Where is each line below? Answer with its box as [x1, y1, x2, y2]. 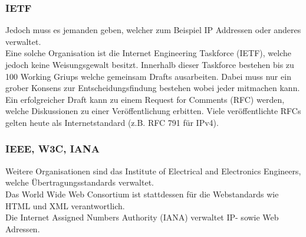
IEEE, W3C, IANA [5, 141, 100, 156]
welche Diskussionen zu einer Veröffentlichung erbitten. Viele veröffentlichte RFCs [5, 105, 301, 117]
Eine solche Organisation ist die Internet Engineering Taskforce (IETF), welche [5, 47, 292, 59]
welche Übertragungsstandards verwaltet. [5, 176, 154, 189]
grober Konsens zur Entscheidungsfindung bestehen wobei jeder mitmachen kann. [5, 82, 300, 94]
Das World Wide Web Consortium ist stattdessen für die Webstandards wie [5, 187, 279, 200]
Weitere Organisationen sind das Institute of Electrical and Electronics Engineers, [5, 164, 301, 177]
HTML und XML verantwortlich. [5, 199, 125, 212]
